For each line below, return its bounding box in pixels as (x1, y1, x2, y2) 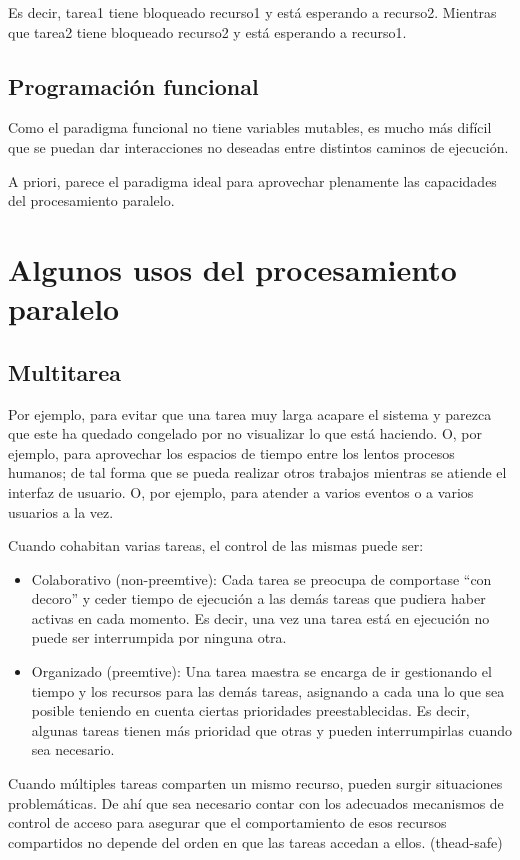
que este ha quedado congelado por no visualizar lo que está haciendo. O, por (8, 423, 483, 444)
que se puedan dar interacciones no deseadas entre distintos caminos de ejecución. (8, 136, 509, 157)
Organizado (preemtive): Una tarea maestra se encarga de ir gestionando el (31, 661, 492, 682)
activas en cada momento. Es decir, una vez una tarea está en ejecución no (31, 607, 490, 628)
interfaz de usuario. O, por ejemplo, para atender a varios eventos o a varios (8, 481, 474, 502)
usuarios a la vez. (8, 501, 114, 522)
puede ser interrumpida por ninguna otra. (31, 627, 287, 648)
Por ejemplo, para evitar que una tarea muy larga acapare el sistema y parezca (8, 403, 492, 424)
